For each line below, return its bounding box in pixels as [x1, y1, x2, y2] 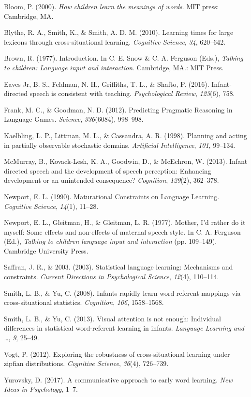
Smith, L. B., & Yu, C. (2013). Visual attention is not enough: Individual [4, 313, 221, 323]
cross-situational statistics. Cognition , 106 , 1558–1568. [4, 297, 164, 307]
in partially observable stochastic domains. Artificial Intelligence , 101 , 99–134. [4, 140, 236, 150]
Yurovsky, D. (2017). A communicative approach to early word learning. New [4, 374, 233, 384]
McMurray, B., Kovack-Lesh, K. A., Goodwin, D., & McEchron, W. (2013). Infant [4, 156, 248, 166]
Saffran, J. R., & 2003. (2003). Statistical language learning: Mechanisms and [4, 262, 233, 272]
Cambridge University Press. [4, 245, 89, 255]
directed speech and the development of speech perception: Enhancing [4, 165, 211, 175]
